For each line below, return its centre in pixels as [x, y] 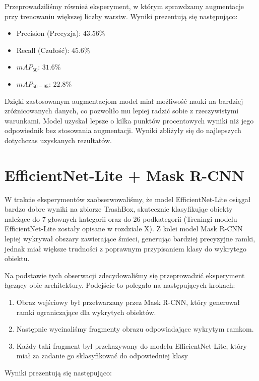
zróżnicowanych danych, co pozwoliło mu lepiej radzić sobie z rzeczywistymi [122, 111]
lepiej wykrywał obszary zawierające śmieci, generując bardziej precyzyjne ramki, [130, 239]
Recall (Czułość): [43, 50]
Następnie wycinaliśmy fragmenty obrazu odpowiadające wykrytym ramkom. [135, 329]
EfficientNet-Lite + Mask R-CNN [124, 175]
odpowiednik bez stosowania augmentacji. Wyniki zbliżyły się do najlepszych [123, 130]
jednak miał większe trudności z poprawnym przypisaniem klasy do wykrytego [126, 248]
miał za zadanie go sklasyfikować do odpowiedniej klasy [102, 356]
